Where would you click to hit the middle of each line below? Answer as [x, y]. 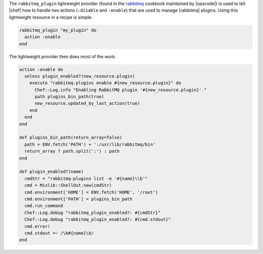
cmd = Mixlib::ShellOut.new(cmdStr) [68, 186]
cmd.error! [38, 226]
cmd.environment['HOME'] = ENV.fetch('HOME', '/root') [91, 192]
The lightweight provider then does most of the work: [63, 57]
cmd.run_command [44, 206]
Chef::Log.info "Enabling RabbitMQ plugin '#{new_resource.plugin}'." [121, 90]
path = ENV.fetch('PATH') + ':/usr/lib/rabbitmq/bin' [90, 144]
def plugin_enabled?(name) [51, 172]
